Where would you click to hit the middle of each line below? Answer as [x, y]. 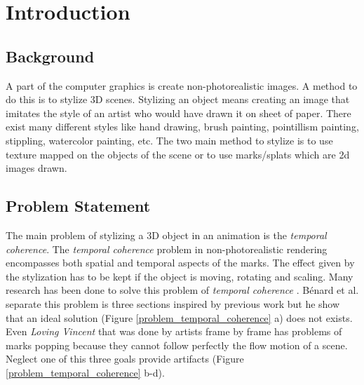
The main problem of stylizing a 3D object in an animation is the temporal [166, 235]
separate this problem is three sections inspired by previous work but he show [173, 303]
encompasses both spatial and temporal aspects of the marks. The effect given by [180, 263]
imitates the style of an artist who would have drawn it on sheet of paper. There [178, 113]
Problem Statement [78, 206]
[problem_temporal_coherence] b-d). [85, 372]
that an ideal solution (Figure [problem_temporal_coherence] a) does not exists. [179, 317]
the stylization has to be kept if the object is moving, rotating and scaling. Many [180, 276]
